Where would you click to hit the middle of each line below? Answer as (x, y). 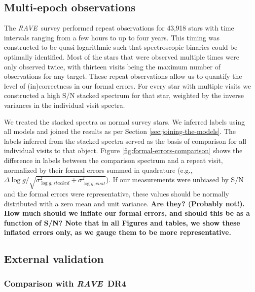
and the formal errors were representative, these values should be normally (117, 194)
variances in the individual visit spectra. (65, 105)
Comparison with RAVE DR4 (65, 283)
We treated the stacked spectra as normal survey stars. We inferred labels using (125, 121)
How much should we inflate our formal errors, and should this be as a (127, 213)
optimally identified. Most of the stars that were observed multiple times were (122, 56)
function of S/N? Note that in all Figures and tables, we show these (122, 222)
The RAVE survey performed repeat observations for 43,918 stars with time (119, 28)
